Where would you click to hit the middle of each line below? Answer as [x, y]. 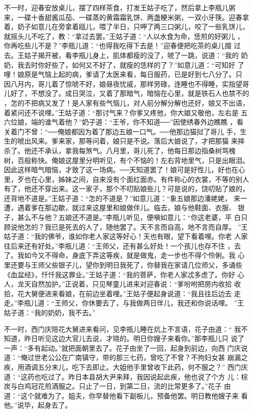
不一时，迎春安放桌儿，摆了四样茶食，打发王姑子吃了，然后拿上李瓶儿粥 [120, 7]
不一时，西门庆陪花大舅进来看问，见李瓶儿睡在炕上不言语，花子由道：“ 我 [123, 329]
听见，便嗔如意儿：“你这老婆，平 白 [183, 217]
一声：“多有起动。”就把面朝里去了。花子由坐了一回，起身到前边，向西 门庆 [122, 348]
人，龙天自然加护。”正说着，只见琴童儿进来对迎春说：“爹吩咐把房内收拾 [118, 284]
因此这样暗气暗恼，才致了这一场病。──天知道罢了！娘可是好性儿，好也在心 [125, 170]
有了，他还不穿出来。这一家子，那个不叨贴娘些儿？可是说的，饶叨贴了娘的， [126, 189]
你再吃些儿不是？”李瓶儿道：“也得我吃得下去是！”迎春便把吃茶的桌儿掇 [118, 45]
